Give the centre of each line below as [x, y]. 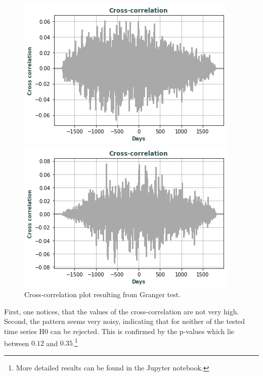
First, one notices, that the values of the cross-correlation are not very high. [122, 311]
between [17, 343]
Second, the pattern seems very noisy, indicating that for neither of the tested [125, 321]
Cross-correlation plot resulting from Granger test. [103, 294]
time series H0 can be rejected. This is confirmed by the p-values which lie [119, 331]
